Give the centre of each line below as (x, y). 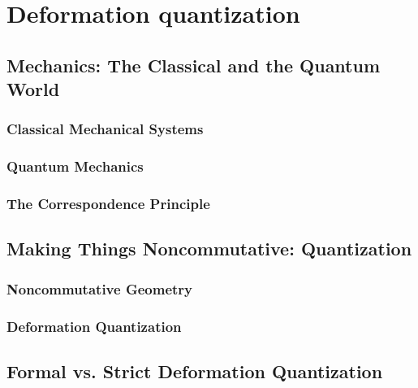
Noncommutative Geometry (100, 288)
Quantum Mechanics (75, 166)
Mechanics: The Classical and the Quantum (194, 65)
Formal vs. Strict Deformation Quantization (195, 371)
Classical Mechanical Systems (105, 129)
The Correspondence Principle (108, 204)
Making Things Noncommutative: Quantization (209, 248)
